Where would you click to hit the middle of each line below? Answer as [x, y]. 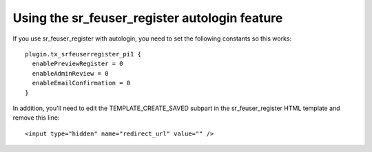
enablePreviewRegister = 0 [77, 64]
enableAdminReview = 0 [70, 73]
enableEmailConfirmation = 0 [81, 83]
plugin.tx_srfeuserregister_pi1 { [83, 54]
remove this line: [36, 118]
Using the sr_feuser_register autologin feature [148, 18]
